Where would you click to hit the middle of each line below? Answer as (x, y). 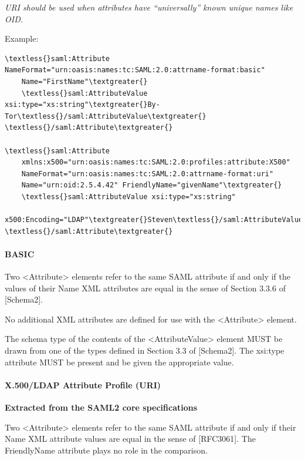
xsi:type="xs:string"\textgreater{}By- (82, 105)
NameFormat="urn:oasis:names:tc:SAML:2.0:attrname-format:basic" (135, 70)
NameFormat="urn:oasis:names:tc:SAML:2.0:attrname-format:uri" (148, 174)
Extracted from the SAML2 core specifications (101, 407)
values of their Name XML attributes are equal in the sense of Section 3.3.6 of (145, 288)
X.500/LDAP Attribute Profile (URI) (83, 385)
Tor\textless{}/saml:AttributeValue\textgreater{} (106, 116)
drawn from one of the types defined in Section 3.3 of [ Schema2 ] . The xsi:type (145, 350)
